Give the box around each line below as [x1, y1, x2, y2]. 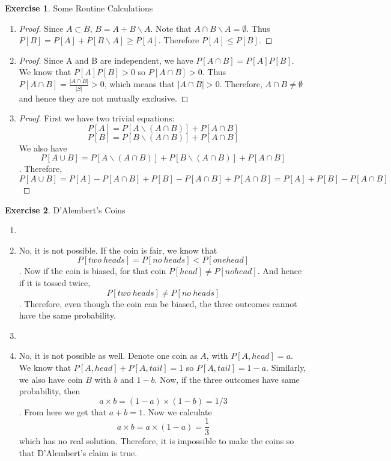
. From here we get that [19, 405, 107, 418]
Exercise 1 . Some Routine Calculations [5, 2, 153, 14]
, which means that [104, 78, 175, 90]
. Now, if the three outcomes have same [154, 373, 300, 385]
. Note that [150, 22, 192, 34]
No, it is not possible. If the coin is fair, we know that [19, 243, 217, 256]
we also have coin [19, 373, 83, 385]
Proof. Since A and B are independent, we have [19, 53, 193, 66]
